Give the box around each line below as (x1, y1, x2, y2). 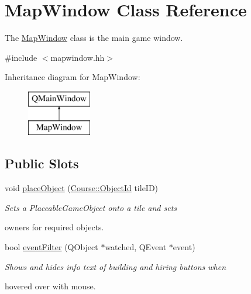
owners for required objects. (5, 221, 104, 233)
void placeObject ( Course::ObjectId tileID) (5, 182, 159, 194)
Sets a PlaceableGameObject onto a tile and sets (5, 201, 177, 213)
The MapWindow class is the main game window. (5, 32, 183, 44)
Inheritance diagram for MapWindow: (5, 71, 140, 83)
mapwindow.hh (50, 51, 105, 63)
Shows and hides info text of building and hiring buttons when (5, 260, 226, 272)
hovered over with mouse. (5, 280, 96, 292)
